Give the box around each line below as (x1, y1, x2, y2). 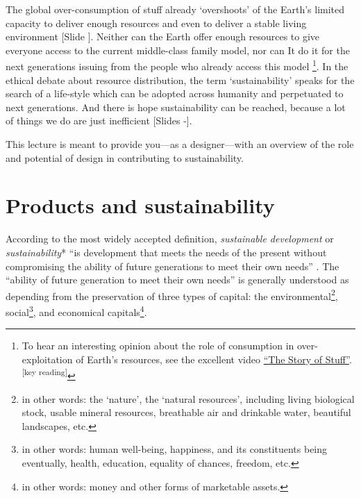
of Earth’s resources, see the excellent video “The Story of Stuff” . (76, 351, 352, 366)
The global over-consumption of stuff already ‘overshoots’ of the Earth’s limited (6, 2, 345, 16)
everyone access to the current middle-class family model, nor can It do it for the (6, 42, 350, 57)
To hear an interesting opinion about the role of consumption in (22, 338, 294, 353)
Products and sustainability (6, 191, 275, 219)
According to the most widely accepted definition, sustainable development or (6, 231, 334, 246)
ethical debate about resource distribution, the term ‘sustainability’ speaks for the (6, 72, 355, 87)
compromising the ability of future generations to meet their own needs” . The (6, 258, 339, 273)
